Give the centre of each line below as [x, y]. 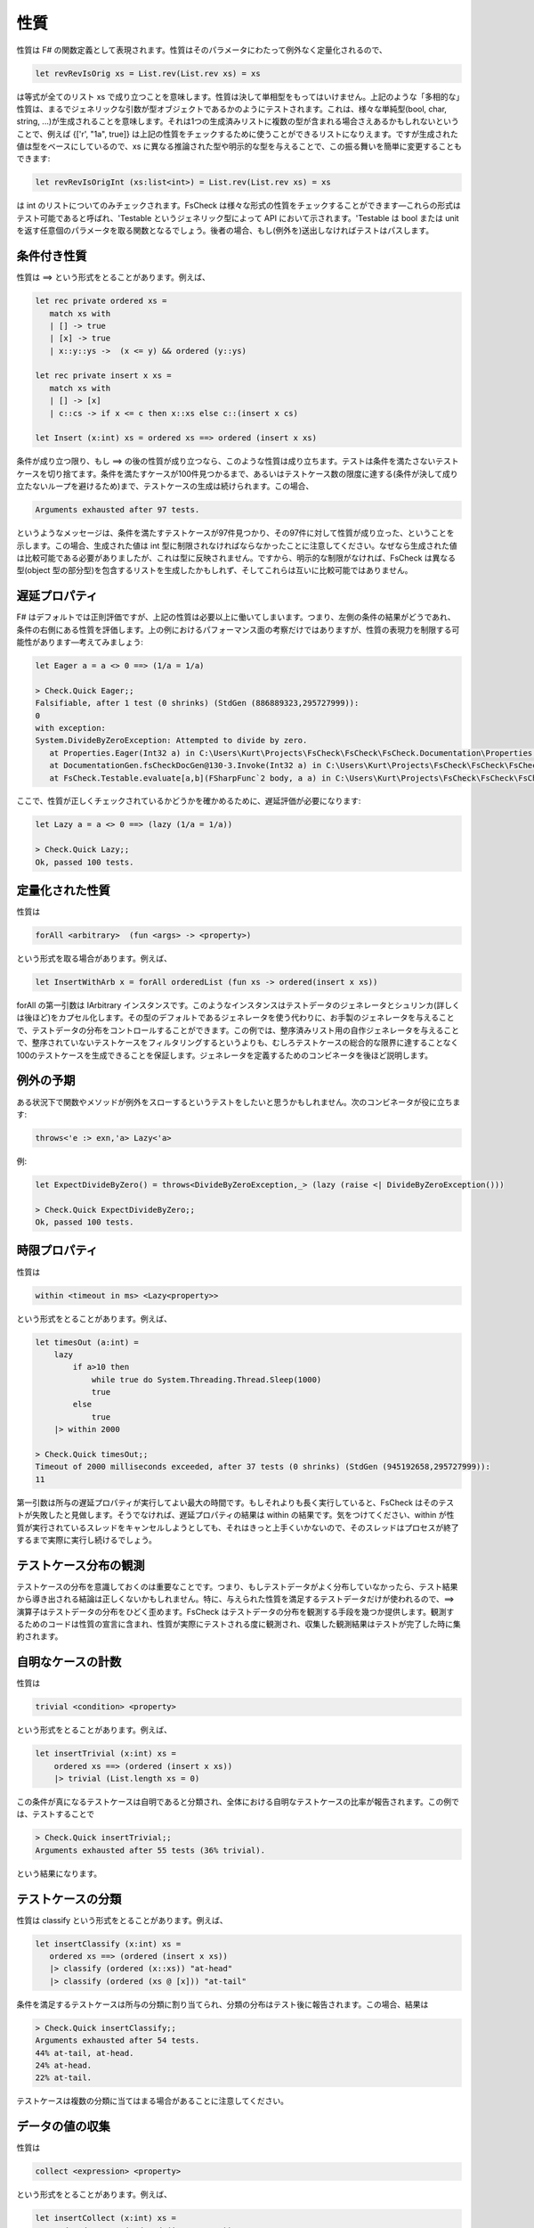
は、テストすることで [56, 1814]
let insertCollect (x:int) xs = [106, 2218]
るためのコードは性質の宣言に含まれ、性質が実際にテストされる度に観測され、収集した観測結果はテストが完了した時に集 [239, 1624]
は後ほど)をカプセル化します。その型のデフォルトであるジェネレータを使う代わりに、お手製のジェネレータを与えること [235, 1018]
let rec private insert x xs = [104, 376]
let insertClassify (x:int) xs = [108, 1944]
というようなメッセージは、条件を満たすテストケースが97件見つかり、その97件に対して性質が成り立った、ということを [235, 533]
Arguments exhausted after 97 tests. [117, 510]
